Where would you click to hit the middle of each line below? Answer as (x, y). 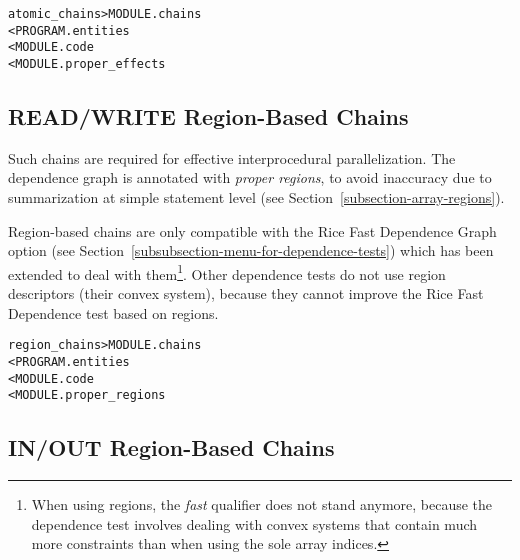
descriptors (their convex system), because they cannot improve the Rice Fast (246, 293)
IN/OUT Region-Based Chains (171, 447)
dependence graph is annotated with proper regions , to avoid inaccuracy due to (250, 177)
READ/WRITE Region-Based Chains (208, 116)
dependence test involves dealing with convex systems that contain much (254, 523)
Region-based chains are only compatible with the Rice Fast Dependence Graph (252, 230)
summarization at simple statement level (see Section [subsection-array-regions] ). (256, 197)
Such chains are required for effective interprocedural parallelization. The (232, 157)
